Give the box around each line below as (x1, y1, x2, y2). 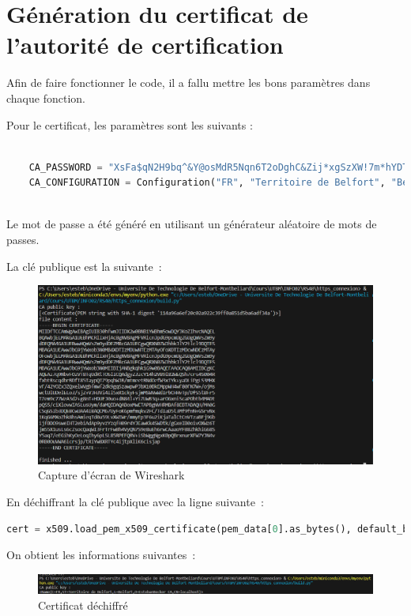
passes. (6, 231, 40, 248)
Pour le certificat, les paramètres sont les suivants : (6, 116, 253, 133)
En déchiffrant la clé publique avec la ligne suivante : (6, 493, 264, 509)
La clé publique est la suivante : (6, 257, 162, 274)
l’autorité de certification (6, 28, 284, 61)
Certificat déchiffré (38, 596, 128, 613)
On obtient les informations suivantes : (6, 547, 196, 563)
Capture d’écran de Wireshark (38, 467, 185, 483)
